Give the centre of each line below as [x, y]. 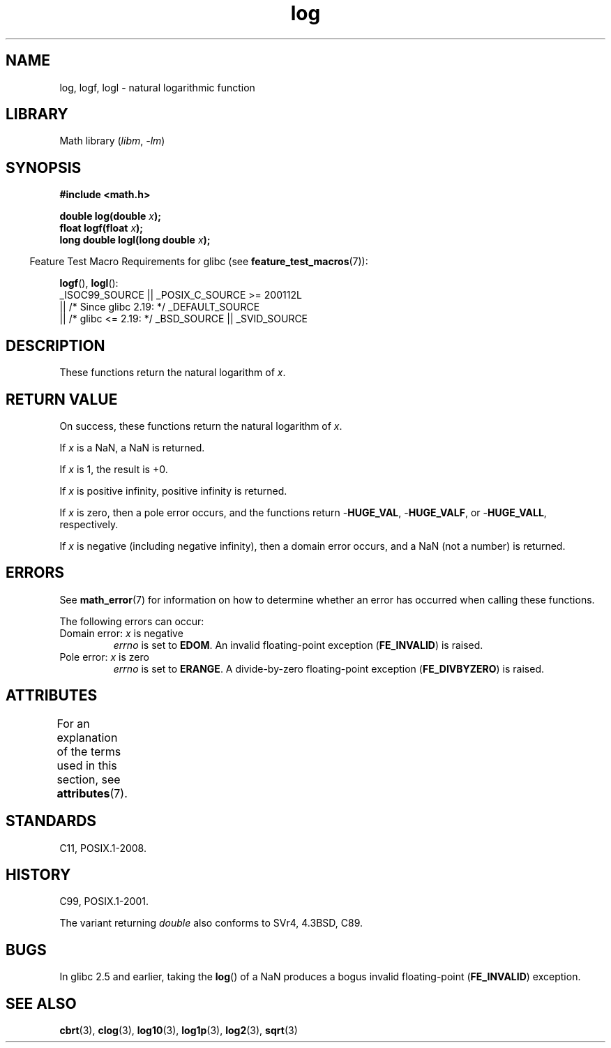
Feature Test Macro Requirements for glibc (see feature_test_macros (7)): [199, 262]
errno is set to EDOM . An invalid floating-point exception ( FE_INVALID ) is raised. [298, 645]
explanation [87, 737]
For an [73, 723]
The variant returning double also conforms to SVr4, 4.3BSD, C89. [211, 923]
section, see [89, 779]
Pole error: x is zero [104, 657]
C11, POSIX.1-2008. [103, 848]
